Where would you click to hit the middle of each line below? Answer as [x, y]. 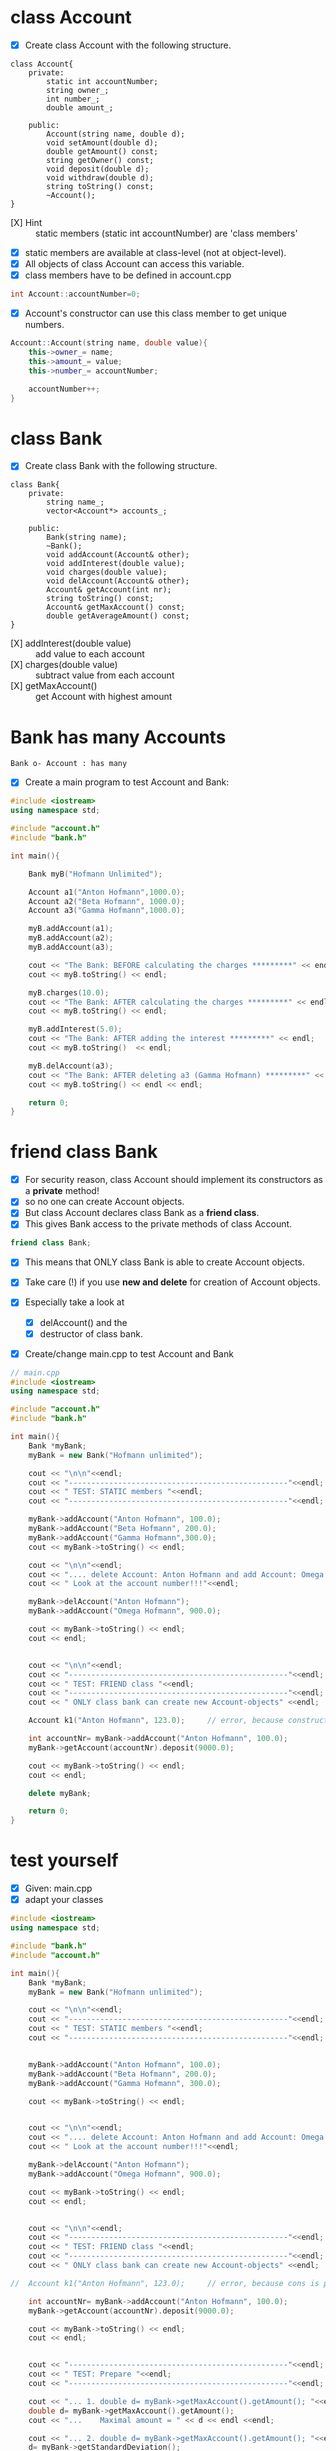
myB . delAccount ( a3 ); [71, 1066]
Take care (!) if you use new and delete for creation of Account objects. [172, 1282]
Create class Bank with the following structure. [121, 466]
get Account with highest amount [104, 697]
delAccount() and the [83, 1322]
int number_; [73, 99]
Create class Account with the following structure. [128, 45]
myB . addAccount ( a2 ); [71, 938]
